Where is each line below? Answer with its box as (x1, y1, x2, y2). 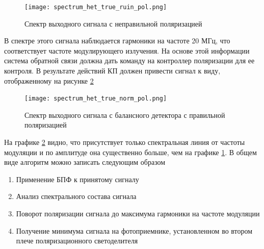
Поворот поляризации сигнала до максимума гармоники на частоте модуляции (16, 208, 260, 219)
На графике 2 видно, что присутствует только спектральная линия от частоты (4, 137, 245, 147)
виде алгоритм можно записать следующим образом (4, 157, 166, 167)
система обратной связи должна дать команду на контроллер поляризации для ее (4, 55, 255, 66)
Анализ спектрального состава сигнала (16, 191, 137, 202)
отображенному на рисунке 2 (4, 75, 94, 86)
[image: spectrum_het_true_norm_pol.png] (24, 95, 167, 103)
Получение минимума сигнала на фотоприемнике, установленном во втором (16, 225, 253, 236)
